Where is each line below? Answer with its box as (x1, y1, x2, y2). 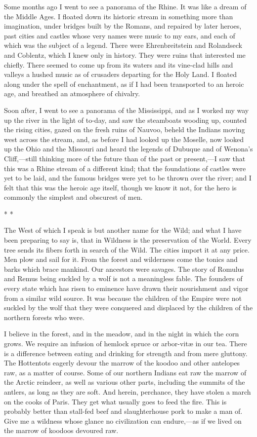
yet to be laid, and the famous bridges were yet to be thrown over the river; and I (4, 173, 252, 183)
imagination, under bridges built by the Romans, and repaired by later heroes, (4, 21, 242, 31)
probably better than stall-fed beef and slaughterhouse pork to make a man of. (4, 406, 243, 416)
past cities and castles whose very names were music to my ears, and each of (4, 30, 235, 40)
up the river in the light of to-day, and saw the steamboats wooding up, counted (4, 114, 247, 125)
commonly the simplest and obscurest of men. (4, 192, 143, 202)
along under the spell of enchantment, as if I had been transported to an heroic (4, 78, 244, 89)
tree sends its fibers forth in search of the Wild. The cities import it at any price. (4, 244, 250, 255)
